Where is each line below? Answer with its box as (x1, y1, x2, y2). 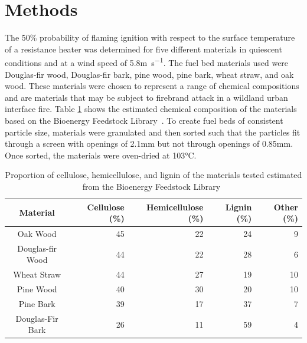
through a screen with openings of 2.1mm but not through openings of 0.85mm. (5, 137, 293, 150)
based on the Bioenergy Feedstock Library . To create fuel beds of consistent (5, 114, 283, 126)
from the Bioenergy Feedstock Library (82, 180, 221, 192)
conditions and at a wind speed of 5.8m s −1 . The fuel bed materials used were (5, 55, 289, 68)
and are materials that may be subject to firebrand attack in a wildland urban (5, 91, 288, 103)
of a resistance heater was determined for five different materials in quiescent (5, 42, 282, 55)
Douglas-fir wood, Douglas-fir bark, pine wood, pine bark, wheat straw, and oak (5, 68, 294, 80)
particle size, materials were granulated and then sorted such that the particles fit (5, 126, 301, 138)
